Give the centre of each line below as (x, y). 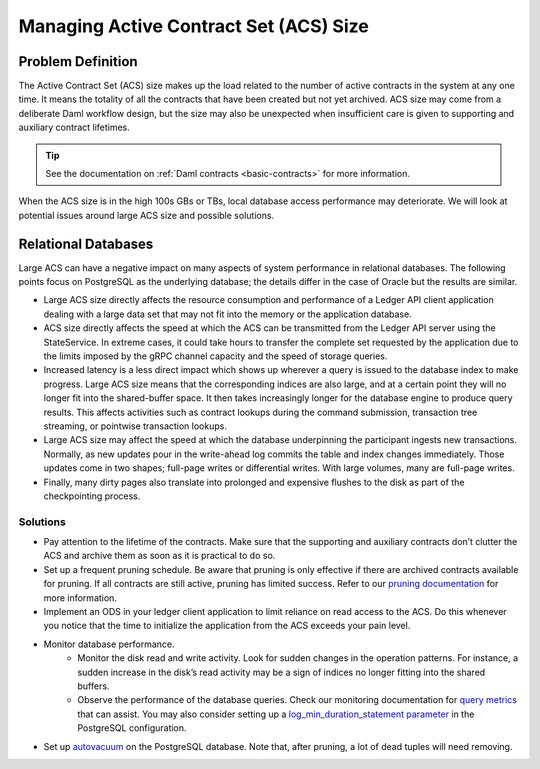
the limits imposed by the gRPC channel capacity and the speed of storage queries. (215, 356)
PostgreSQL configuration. (132, 728)
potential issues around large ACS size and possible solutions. (146, 215)
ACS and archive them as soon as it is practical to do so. (159, 556)
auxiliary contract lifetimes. (74, 127)
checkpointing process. (92, 496)
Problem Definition (78, 61)
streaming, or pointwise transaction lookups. (135, 426)
